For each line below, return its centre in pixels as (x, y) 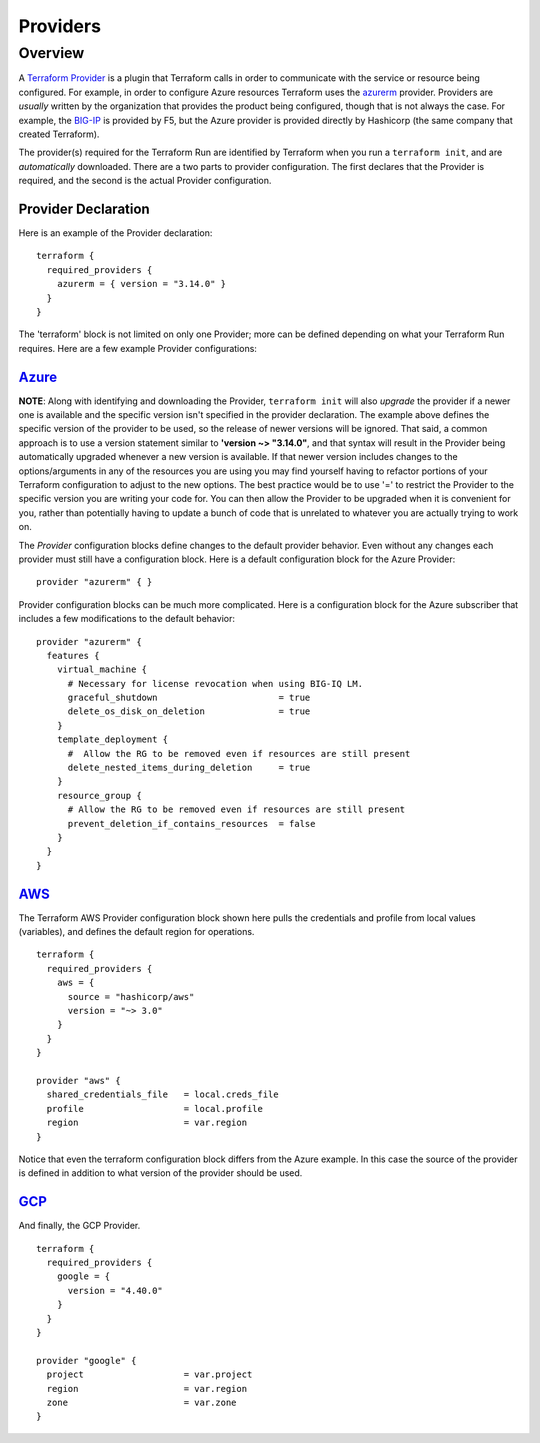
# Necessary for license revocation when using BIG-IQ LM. (215, 683)
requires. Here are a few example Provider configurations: (137, 348)
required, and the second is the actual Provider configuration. (145, 181)
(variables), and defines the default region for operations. (136, 932)
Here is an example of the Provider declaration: (115, 233)
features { (73, 655)
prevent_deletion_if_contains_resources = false (191, 823)
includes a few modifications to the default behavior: (126, 619)
